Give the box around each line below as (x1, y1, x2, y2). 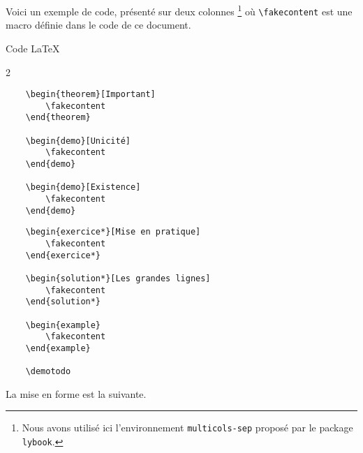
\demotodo (25, 366, 71, 377)
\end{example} (25, 343, 91, 353)
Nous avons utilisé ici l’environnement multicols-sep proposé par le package (22, 420, 353, 435)
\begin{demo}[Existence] (25, 182, 141, 193)
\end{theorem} (25, 112, 91, 123)
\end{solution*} (25, 297, 101, 307)
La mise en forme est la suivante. (6, 386, 147, 401)
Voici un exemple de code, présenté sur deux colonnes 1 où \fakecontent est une (6, 2, 353, 18)
